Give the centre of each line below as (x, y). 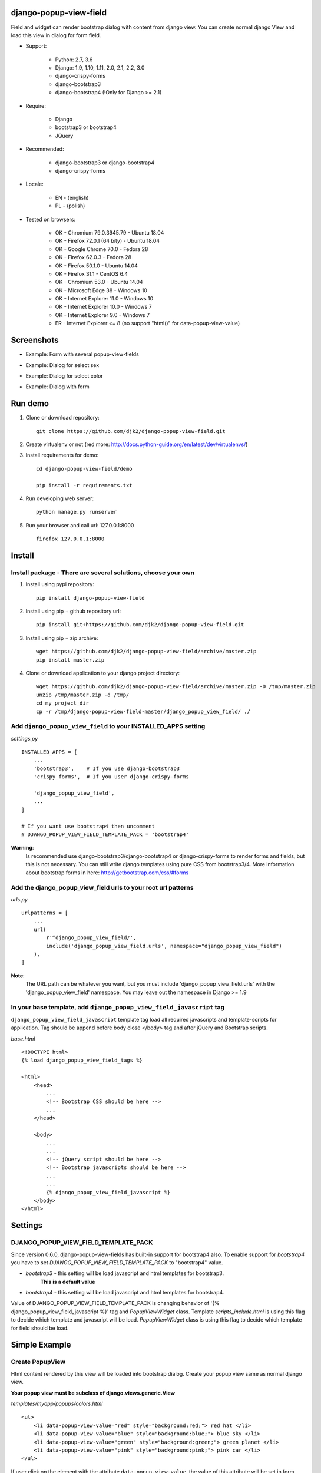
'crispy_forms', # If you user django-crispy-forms (111, 777)
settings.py (24, 738)
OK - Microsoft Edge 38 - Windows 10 (101, 290)
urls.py (19, 899)
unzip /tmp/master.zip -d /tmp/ (83, 695)
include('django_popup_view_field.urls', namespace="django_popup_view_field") (164, 946)
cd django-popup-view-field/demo (84, 469)
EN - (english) (72, 197)
